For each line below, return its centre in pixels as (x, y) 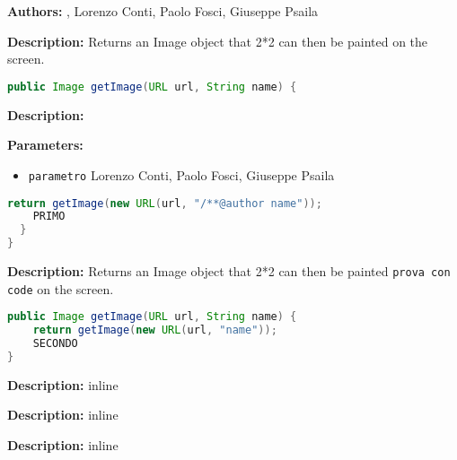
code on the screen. (61, 288)
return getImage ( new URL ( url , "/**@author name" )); (165, 203)
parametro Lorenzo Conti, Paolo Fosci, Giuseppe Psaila (181, 174)
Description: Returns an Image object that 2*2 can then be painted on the (218, 41)
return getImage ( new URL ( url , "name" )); (155, 330)
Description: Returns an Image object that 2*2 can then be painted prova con (229, 271)
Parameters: (45, 145)
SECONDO (55, 344)
